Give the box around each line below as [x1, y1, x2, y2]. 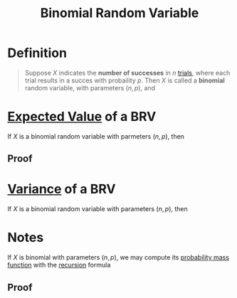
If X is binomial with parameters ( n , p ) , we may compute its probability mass [7, 253, 230, 262]
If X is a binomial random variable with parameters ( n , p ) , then [7, 205, 189, 213]
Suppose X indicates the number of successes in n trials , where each [24, 68, 231, 77]
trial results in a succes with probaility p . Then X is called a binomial [24, 76, 226, 85]
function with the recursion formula [7, 261, 111, 270]
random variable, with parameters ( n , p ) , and [24, 83, 155, 92]
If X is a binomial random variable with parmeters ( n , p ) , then [7, 132, 185, 140]
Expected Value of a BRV [7, 109, 157, 125]
